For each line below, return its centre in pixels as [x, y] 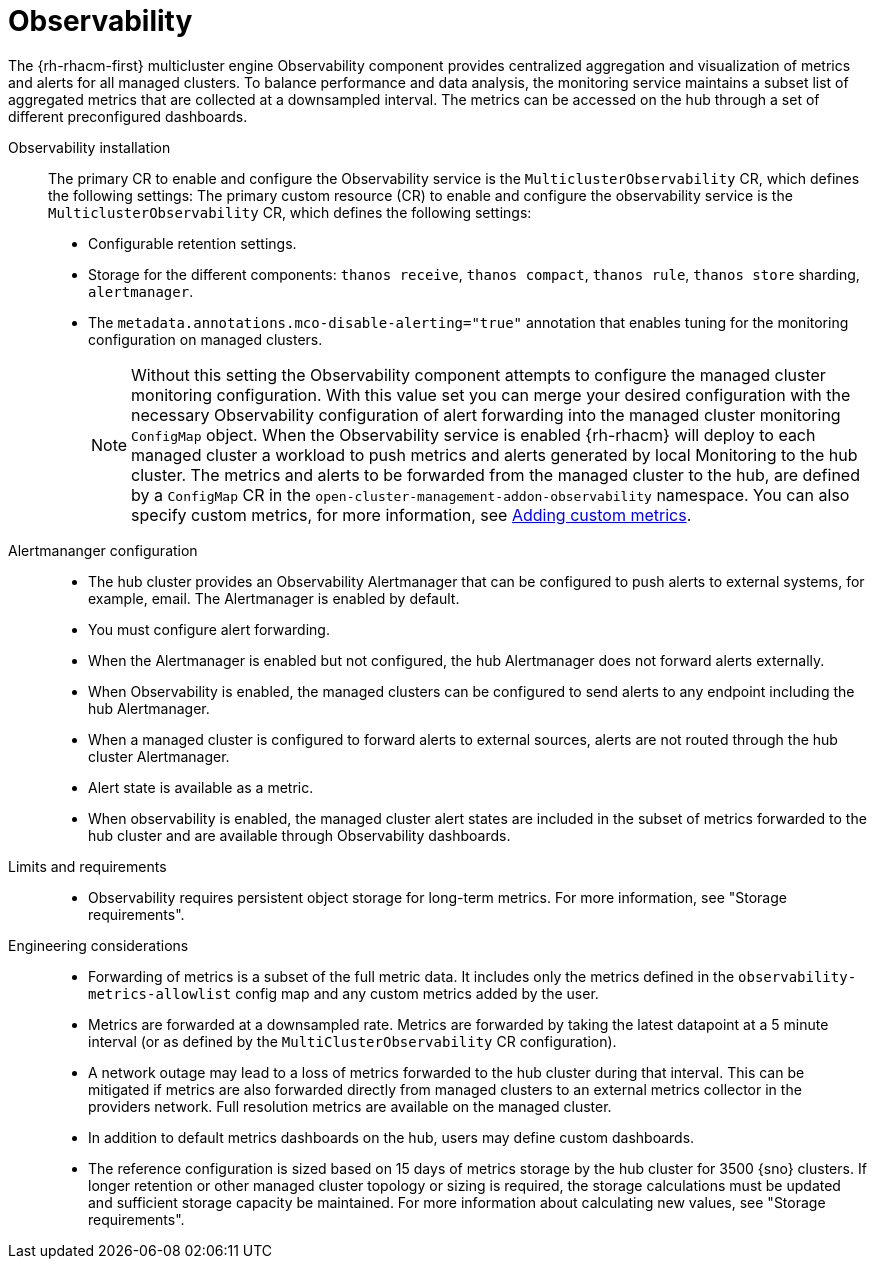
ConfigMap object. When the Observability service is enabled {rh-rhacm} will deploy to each [473, 434]
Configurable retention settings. [192, 243]
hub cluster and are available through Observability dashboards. [299, 835]
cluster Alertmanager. [159, 756]
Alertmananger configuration [103, 550]
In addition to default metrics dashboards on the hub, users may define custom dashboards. [391, 1137]
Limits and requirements [87, 866]
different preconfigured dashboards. [128, 116]
